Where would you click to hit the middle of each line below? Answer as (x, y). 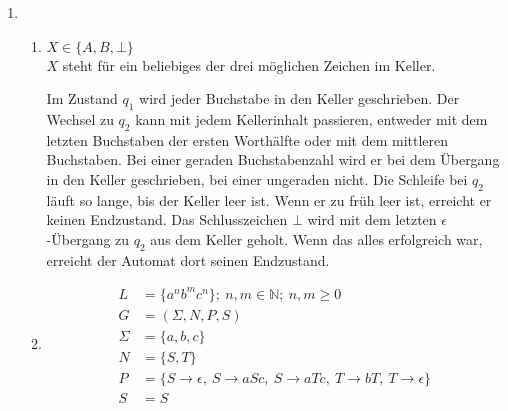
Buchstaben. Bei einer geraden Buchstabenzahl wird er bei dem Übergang (273, 159)
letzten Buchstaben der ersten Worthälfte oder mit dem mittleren (247, 139)
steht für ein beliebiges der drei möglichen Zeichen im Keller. (249, 64)
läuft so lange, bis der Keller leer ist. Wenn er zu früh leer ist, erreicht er (269, 199)
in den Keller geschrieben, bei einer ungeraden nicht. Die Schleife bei (257, 178)
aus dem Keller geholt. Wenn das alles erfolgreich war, (316, 238)
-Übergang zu (88, 238)
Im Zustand (82, 98)
